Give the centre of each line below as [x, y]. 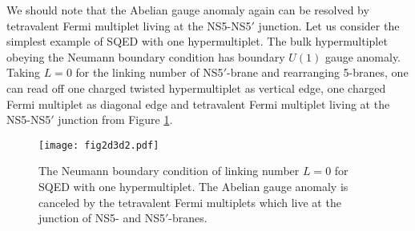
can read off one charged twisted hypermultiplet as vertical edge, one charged [196, 88]
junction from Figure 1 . [115, 119]
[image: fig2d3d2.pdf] [99, 145]
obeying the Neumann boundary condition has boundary [146, 56]
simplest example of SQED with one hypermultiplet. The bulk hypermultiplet [197, 41]
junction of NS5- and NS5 [102, 218]
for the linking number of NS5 [149, 72]
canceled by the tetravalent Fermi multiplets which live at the [190, 202]
